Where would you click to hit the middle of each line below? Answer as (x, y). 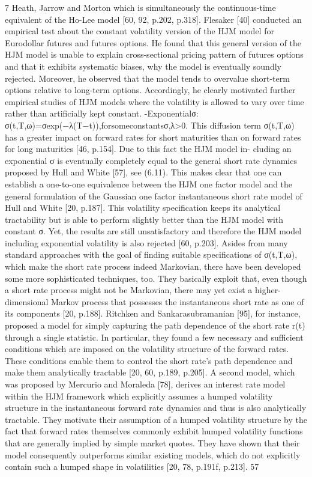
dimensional (27, 301)
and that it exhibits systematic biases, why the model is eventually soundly (143, 66)
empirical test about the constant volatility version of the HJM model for (139, 31)
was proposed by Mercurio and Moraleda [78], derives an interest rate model (145, 384)
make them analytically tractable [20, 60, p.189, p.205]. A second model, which (150, 372)
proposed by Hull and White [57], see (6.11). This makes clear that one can (143, 172)
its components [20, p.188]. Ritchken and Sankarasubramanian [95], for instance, (153, 313)
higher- (268, 290)
